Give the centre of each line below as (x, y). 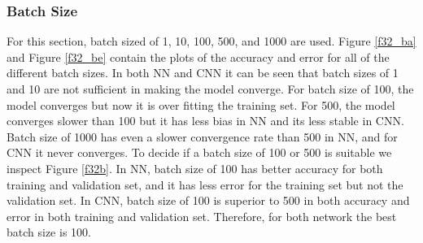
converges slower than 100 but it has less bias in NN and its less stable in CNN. (205, 121)
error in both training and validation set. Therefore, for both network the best (202, 216)
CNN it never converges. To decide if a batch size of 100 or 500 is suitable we (199, 152)
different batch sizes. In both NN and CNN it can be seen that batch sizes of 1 (203, 73)
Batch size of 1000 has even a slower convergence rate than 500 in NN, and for (202, 136)
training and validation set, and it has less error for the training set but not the (205, 184)
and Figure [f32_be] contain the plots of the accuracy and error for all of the (198, 56)
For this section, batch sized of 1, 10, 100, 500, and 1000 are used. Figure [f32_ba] (211, 41)
